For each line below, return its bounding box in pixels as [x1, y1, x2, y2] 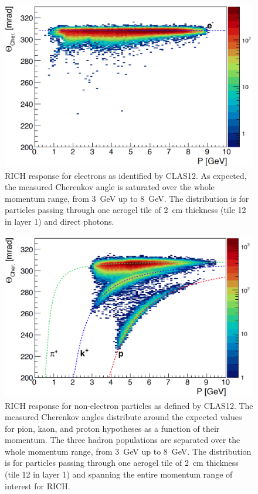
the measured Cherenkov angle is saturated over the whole [5, 181, 215, 193]
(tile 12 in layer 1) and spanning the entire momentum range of [5, 468, 233, 481]
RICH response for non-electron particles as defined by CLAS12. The [5, 399, 253, 411]
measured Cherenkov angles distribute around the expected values [5, 411, 242, 423]
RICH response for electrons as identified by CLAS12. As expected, [5, 169, 247, 181]
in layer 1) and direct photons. [5, 215, 114, 227]
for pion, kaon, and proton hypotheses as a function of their [5, 422, 220, 434]
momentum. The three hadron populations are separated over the [5, 434, 240, 446]
